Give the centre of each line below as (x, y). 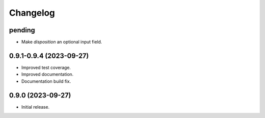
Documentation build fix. (46, 81)
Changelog (32, 13)
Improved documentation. (47, 74)
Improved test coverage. (46, 67)
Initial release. (35, 107)
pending (22, 30)
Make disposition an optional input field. (62, 42)
